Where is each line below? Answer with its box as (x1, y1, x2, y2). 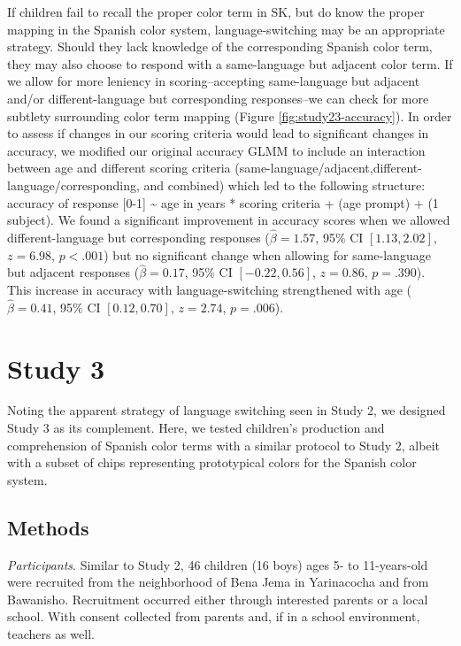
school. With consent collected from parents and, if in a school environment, (7, 607, 420, 626)
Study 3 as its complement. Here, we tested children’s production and (7, 419, 385, 437)
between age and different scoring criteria (7, 158, 231, 177)
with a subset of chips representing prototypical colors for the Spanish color (7, 453, 417, 472)
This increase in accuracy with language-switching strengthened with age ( (7, 280, 411, 298)
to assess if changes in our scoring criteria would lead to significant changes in (7, 124, 429, 142)
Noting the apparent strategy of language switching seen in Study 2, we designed (7, 401, 446, 419)
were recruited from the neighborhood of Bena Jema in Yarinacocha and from (7, 573, 429, 591)
